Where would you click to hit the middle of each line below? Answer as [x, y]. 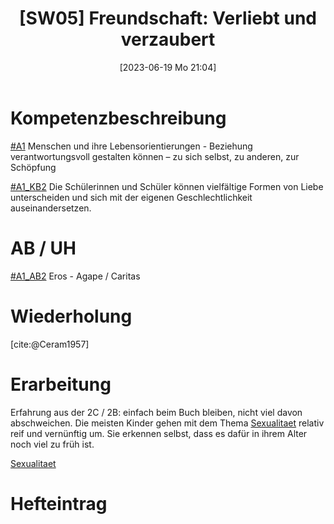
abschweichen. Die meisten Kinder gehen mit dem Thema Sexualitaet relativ [167, 423]
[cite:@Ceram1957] [50, 344]
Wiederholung [71, 316]
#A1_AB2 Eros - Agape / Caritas [75, 276]
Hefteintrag [59, 503]
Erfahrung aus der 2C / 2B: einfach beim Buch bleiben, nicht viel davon [156, 412]
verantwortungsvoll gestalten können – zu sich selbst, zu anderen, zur [155, 156]
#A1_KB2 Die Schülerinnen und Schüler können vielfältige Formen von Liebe [167, 186]
